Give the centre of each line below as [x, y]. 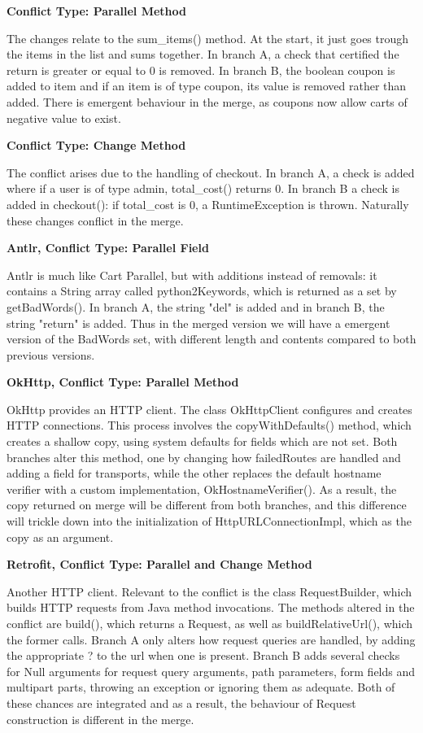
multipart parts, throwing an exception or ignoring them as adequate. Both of [201, 687]
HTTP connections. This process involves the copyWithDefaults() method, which [209, 425]
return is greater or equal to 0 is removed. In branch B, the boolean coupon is [201, 70]
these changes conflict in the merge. [95, 220]
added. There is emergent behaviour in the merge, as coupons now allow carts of [207, 101]
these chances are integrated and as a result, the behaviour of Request [181, 702]
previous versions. [51, 354]
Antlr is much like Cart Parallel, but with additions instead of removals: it [192, 275]
